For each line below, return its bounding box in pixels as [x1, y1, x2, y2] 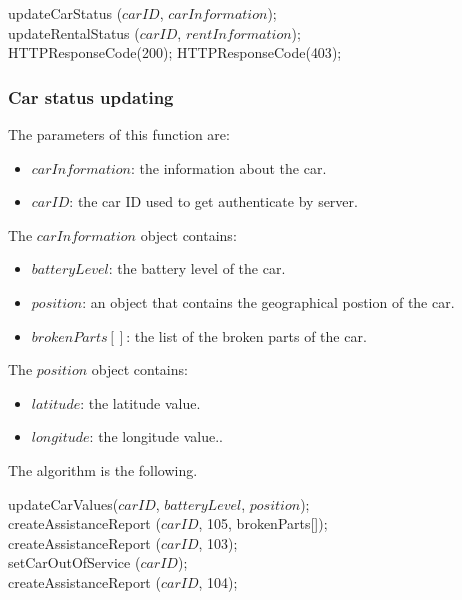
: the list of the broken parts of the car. [126, 325, 367, 346]
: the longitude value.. [89, 426, 224, 447]
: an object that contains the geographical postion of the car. [82, 291, 455, 312]
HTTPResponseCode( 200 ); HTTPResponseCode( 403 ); [8, 42, 342, 63]
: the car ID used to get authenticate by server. [69, 191, 358, 212]
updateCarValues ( [8, 493, 119, 514]
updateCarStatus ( [8, 3, 123, 23]
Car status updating [8, 84, 174, 109]
